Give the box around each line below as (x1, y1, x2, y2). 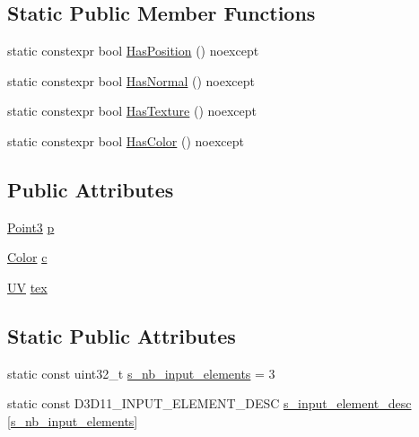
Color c (7, 248, 48, 267)
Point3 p (7, 217, 55, 236)
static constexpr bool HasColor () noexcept (7, 131, 244, 150)
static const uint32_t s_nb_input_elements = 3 (7, 363, 275, 382)
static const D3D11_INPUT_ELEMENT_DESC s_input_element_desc (7, 394, 412, 413)
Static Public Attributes (7, 321, 236, 349)
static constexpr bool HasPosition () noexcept (7, 41, 259, 60)
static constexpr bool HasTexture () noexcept (7, 101, 257, 120)
